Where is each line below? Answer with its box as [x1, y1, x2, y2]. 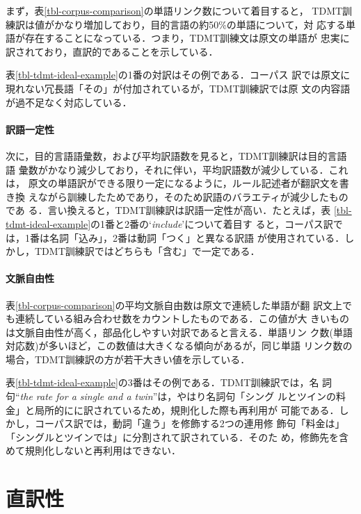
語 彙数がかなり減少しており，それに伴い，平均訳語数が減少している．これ [6, 162, 348, 176]
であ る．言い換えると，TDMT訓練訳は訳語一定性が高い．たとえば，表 [6, 203, 331, 217]
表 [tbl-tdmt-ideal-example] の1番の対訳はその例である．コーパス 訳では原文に [6, 67, 351, 82]
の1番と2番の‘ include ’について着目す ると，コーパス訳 [90, 216, 333, 231]
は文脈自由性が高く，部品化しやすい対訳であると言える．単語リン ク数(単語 [6, 324, 353, 339]
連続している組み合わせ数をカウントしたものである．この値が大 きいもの [15, 311, 350, 326]
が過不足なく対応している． [6, 94, 132, 109]
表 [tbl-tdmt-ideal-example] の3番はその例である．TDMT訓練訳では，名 [6, 375, 319, 390]
